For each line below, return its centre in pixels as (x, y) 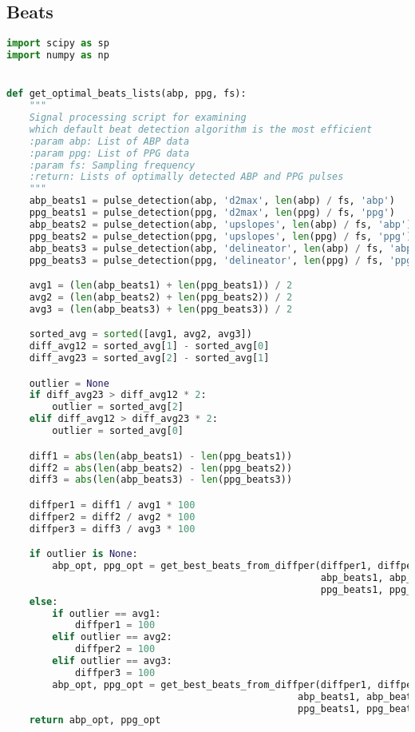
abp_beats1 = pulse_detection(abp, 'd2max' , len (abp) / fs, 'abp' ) (212, 201)
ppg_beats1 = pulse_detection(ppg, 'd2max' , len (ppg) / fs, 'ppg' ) (212, 213)
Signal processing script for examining (138, 118)
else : (43, 601)
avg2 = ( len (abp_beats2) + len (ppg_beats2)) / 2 (161, 297)
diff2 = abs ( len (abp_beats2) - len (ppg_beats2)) (161, 468)
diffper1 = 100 (115, 625)
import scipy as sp (58, 44)
